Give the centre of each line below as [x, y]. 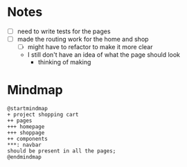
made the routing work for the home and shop [83, 39]
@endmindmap [24, 157]
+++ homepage [26, 127]
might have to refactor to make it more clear [90, 47]
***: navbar [24, 145]
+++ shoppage [26, 133]
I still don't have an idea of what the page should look [104, 55]
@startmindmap [28, 109]
